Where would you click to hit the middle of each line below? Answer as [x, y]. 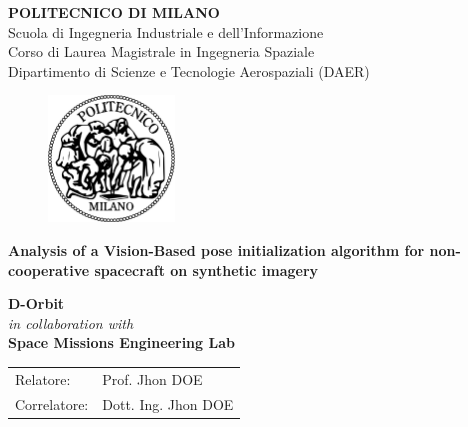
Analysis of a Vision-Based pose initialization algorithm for [216, 250]
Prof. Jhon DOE [152, 378]
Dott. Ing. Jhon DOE [168, 403]
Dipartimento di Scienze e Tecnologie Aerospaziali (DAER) [189, 70]
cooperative [49, 269]
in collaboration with [71, 322]
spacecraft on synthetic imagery [206, 269]
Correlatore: [52, 403]
